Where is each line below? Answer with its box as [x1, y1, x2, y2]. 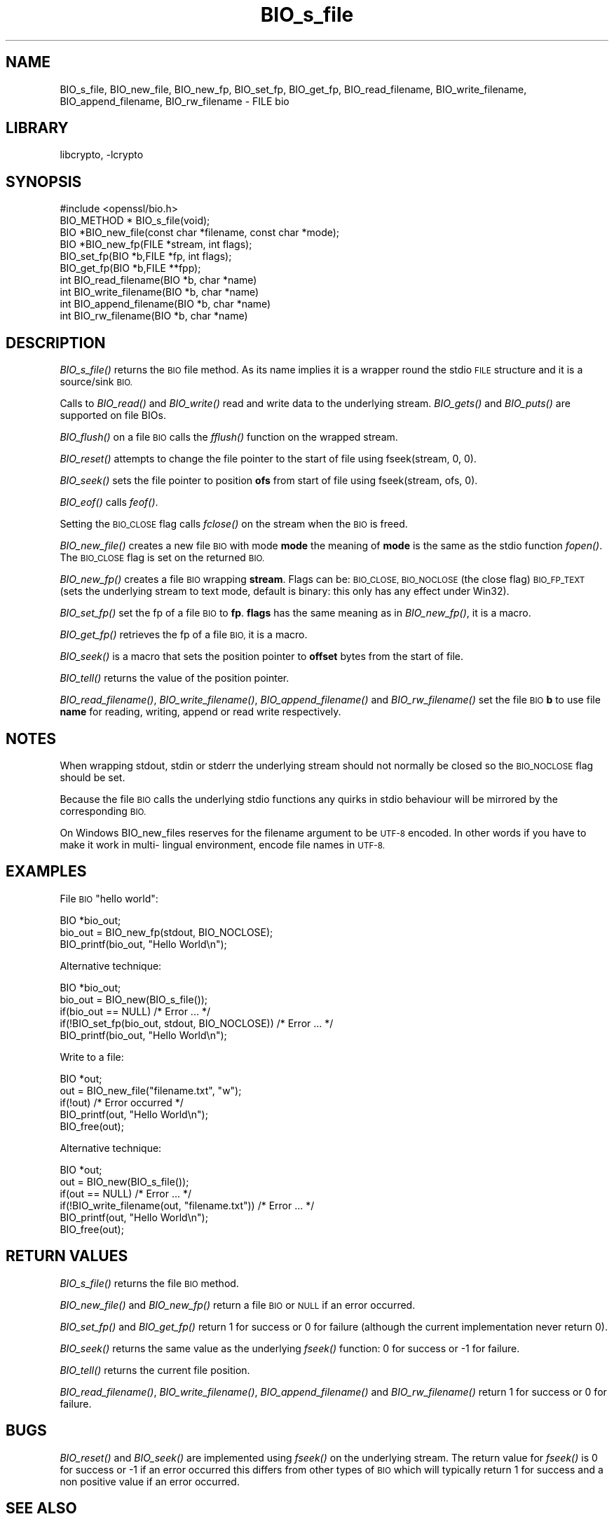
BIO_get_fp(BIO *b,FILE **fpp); [60, 262, 201, 275]
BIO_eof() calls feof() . [60, 496, 158, 509]
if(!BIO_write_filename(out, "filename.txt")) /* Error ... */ [60, 1199, 315, 1211]
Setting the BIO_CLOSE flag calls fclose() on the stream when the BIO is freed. [60, 518, 408, 530]
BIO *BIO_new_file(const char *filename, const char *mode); [60, 226, 340, 239]
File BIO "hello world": [60, 892, 158, 905]
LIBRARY [6, 119, 69, 137]
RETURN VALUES [6, 1247, 128, 1265]
